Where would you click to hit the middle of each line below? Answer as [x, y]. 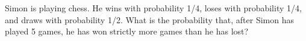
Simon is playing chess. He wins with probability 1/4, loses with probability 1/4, [153, 8]
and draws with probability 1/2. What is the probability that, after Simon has [149, 19]
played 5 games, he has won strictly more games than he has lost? [127, 31]
